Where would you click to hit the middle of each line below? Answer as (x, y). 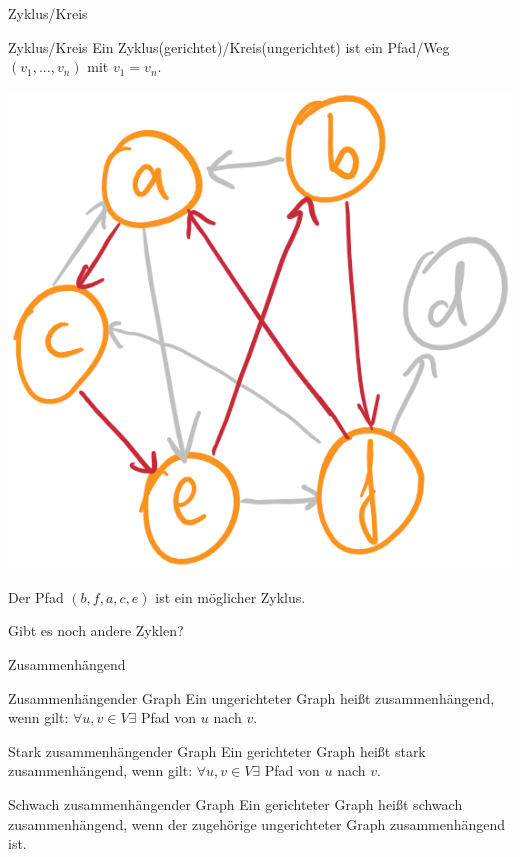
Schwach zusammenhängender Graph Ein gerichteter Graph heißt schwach (235, 804)
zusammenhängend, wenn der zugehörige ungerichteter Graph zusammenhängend (257, 823)
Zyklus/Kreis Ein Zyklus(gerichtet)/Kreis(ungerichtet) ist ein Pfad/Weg (229, 46)
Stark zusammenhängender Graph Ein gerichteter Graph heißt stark (217, 750)
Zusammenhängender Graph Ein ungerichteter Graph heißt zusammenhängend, (251, 697)
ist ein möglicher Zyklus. (230, 596)
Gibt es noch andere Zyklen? (96, 630)
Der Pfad (36, 596)
